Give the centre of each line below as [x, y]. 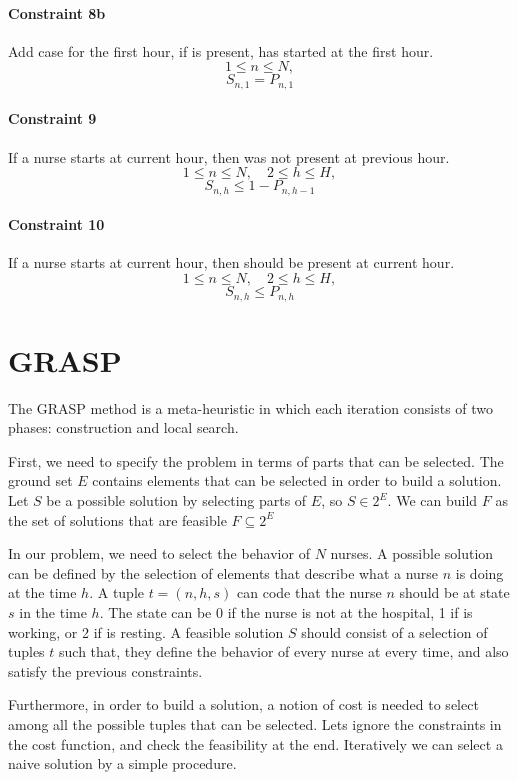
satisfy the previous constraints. [105, 670]
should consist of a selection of [394, 631]
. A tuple [117, 592]
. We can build [432, 500]
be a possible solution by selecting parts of [176, 500]
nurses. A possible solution [412, 553]
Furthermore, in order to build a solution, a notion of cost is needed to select [243, 704]
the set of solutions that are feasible [117, 519]
